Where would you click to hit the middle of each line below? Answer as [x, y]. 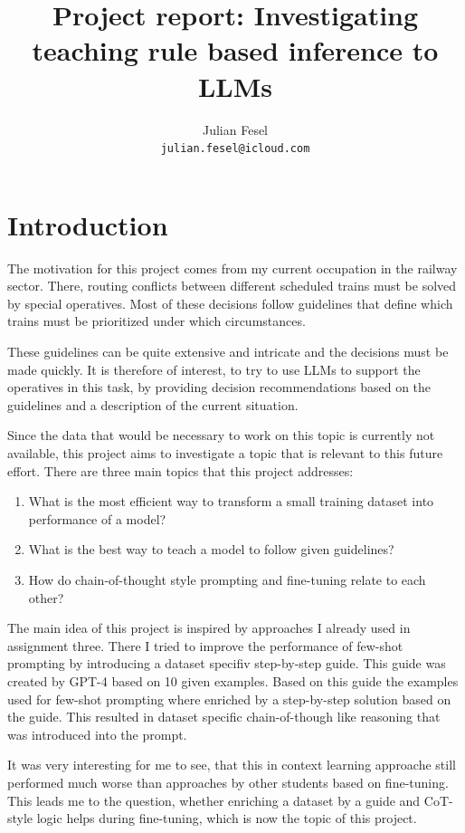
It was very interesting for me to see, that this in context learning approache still [232, 765]
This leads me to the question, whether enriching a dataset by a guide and [214, 800]
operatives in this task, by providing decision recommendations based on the [219, 387]
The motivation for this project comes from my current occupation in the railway [232, 268]
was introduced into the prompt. [97, 734]
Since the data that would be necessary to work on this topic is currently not [221, 435]
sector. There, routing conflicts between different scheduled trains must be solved [232, 286]
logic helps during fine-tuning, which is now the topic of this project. [227, 818]
